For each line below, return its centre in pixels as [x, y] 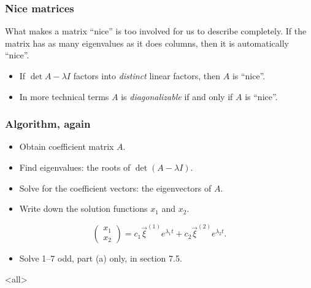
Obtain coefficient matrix [67, 146]
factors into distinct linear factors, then [147, 76]
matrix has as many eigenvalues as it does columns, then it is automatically [147, 43]
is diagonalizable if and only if [177, 96]
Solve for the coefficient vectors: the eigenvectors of [115, 188]
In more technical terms [64, 96]
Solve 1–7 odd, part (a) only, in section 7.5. [101, 258]
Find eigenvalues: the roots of [75, 167]
